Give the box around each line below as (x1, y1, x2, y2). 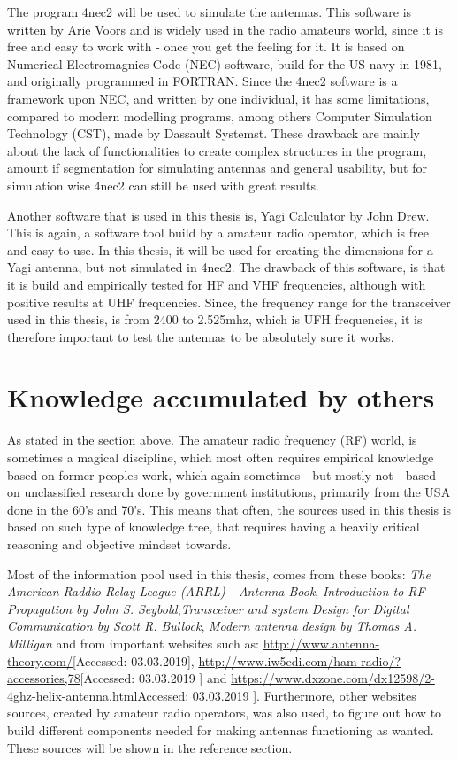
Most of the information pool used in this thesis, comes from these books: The (7, 564, 431, 583)
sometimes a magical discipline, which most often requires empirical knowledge (7, 448, 434, 466)
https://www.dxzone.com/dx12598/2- (231, 669, 435, 687)
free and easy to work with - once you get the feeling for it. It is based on (7, 37, 405, 56)
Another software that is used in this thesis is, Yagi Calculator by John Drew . (7, 206, 430, 224)
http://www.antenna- (263, 633, 380, 652)
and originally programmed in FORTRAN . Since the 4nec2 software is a (7, 72, 398, 90)
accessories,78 (7, 669, 80, 687)
